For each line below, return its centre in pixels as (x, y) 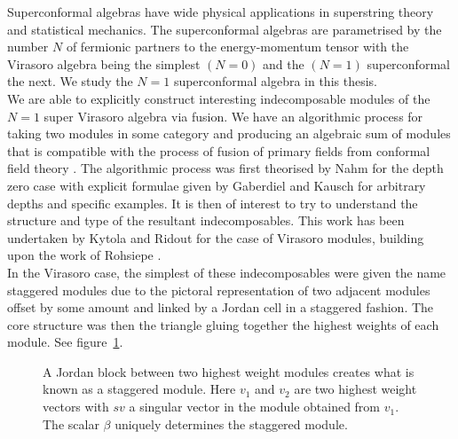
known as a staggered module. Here (139, 389)
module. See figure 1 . (65, 342)
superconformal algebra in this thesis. (275, 81)
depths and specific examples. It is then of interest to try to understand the (213, 203)
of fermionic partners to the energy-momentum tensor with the (237, 47)
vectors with (76, 407)
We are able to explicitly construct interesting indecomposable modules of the (219, 98)
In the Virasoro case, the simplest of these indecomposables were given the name (227, 272)
